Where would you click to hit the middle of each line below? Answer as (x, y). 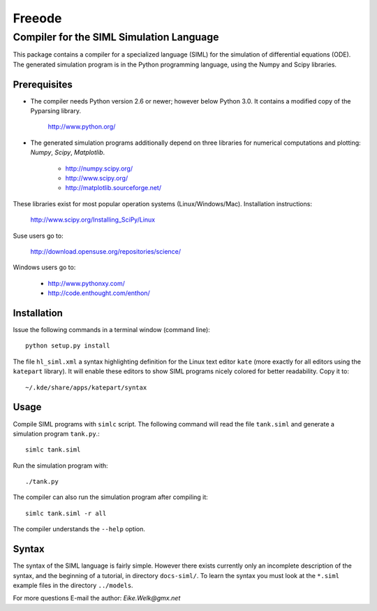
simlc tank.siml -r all (66, 513)
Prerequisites (43, 84)
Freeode (37, 18)
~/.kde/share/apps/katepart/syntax (86, 387)
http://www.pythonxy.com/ (87, 283)
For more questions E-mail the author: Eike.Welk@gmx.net (97, 598)
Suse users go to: (38, 236)
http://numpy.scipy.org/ (99, 168)
